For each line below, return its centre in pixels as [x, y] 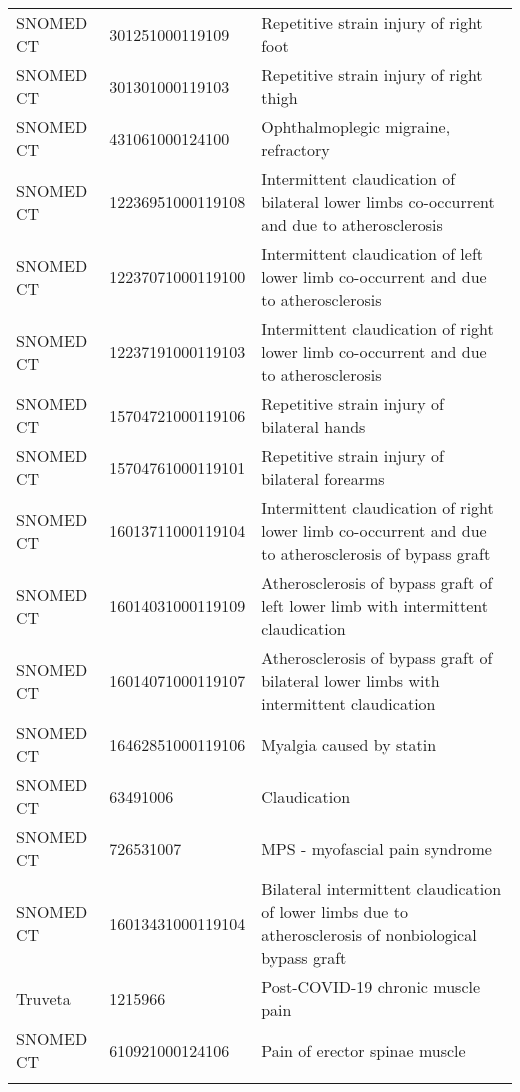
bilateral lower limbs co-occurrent [378, 201]
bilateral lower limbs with [350, 680]
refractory [295, 149]
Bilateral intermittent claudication [381, 888]
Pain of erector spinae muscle [363, 1050]
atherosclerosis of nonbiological [369, 934]
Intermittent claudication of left [372, 253]
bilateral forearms [323, 478]
